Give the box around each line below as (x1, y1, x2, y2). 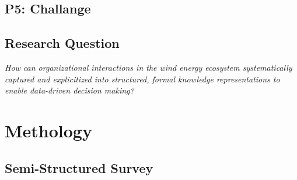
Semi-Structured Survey (5, 158, 153, 176)
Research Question (5, 34, 120, 52)
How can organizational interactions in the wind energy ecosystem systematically (5, 61, 292, 73)
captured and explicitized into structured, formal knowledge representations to (5, 72, 280, 85)
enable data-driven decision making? (5, 84, 134, 96)
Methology (5, 118, 92, 142)
